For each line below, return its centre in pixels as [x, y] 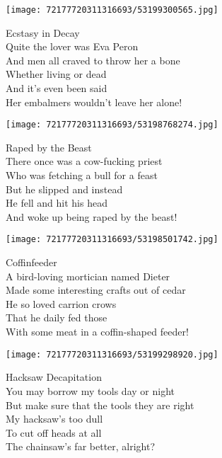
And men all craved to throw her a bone [93, 60]
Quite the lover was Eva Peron [72, 46]
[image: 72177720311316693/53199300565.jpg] [112, 10]
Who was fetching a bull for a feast [82, 175]
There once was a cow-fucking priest [84, 161]
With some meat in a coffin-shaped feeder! [97, 332]
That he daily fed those [57, 317]
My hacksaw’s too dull [54, 419]
